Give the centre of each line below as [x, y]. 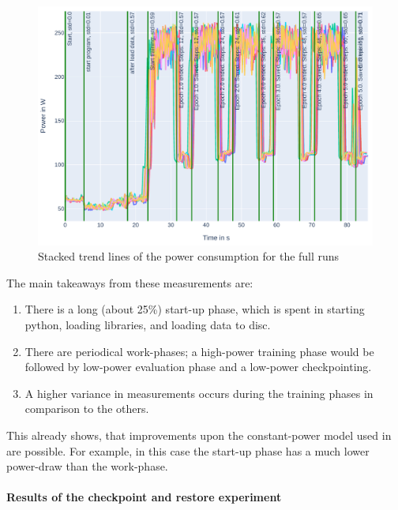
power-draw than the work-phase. [87, 466]
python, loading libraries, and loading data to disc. [148, 325]
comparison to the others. [87, 409]
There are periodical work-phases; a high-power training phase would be [199, 351]
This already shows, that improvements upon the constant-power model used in [199, 435]
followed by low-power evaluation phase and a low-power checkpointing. [198, 367]
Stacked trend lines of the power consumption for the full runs [189, 256]
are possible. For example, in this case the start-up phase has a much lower [188, 450]
